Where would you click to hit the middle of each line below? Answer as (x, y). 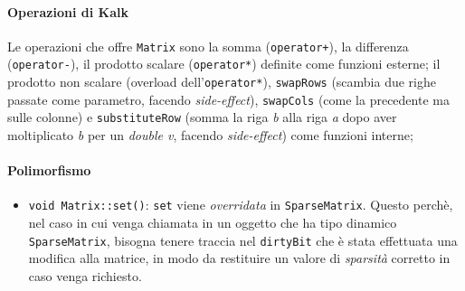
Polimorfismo (49, 170)
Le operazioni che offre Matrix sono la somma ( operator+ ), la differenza (208, 46)
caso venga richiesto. (85, 275)
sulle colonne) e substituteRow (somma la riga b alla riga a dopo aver (202, 117)
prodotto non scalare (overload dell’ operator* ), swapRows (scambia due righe (222, 82)
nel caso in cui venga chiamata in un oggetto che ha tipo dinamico (213, 223)
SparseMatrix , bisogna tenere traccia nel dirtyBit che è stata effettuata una (243, 240)
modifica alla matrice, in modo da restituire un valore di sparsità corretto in (239, 258)
